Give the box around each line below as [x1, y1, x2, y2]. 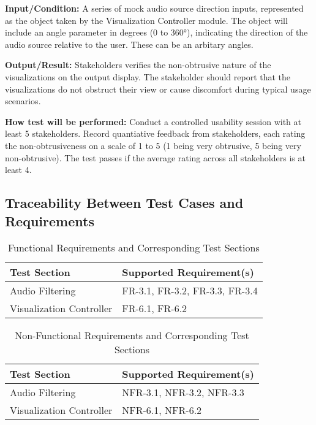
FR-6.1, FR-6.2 [122, 301, 187, 316]
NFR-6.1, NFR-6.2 [122, 403, 202, 418]
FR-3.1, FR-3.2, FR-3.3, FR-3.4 [122, 283, 258, 298]
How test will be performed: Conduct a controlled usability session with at [5, 115, 301, 128]
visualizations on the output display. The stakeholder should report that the [5, 70, 291, 83]
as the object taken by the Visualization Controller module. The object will [5, 13, 288, 26]
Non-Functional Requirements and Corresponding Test [15, 328, 249, 343]
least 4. [5, 163, 32, 176]
